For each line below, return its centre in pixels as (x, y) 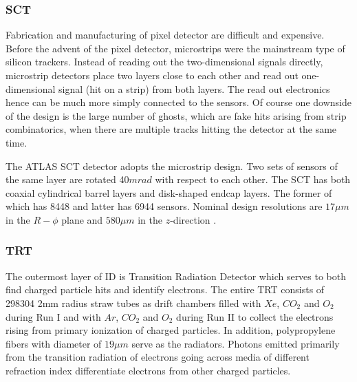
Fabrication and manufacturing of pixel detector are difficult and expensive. (165, 35)
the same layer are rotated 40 (67, 179)
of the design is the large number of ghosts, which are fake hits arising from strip (176, 115)
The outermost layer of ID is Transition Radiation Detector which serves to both (176, 276)
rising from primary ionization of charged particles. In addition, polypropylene (171, 330)
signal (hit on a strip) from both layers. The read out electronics (194, 88)
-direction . (193, 219)
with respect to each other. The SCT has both (253, 179)
